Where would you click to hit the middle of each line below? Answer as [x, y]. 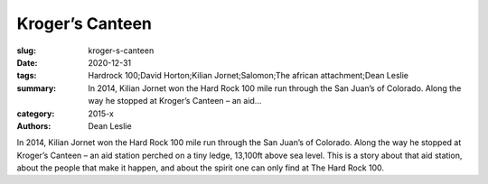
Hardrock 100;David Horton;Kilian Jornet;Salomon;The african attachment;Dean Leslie [249, 76]
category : [36, 114]
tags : [27, 76]
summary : [37, 88]
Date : [27, 62]
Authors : [34, 125]
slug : [26, 51]
